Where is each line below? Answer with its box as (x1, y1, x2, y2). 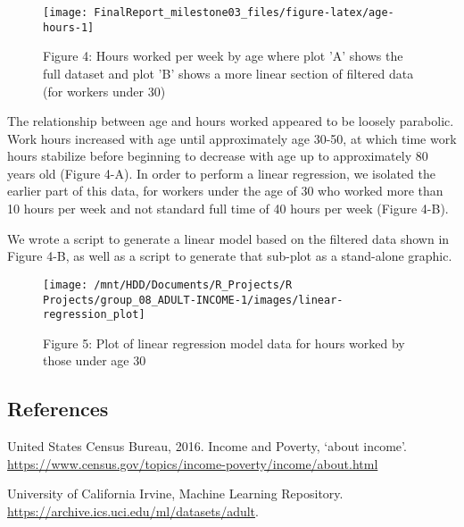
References (7, 395, 109, 422)
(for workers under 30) (43, 81, 166, 100)
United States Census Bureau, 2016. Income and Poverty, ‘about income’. (7, 437, 407, 456)
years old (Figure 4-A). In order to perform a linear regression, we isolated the (7, 163, 435, 182)
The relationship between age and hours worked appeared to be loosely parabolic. (7, 112, 454, 130)
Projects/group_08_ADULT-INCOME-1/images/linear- (43, 293, 344, 306)
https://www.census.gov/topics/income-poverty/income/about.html (7, 454, 378, 473)
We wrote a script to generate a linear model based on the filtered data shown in (7, 229, 450, 247)
